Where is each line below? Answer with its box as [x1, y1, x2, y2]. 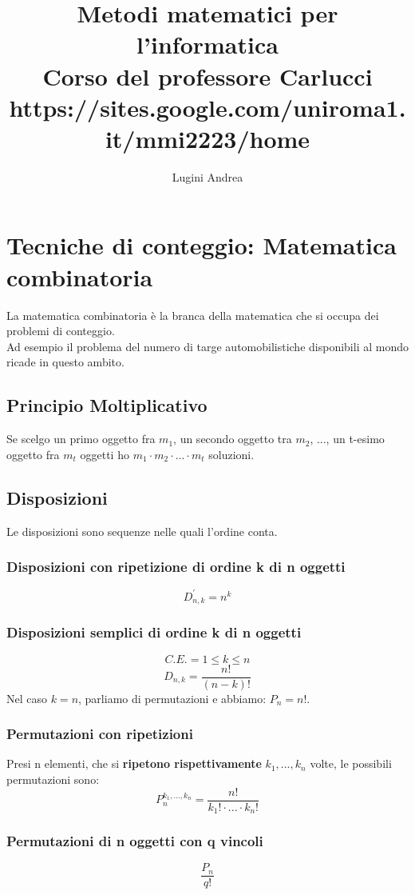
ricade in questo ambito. [6, 354, 125, 370]
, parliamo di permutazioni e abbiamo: [78, 689, 267, 706]
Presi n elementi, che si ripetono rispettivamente [6, 755, 262, 772]
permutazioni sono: [6, 771, 100, 788]
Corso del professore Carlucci [42, 59, 373, 92]
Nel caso [6, 689, 48, 706]
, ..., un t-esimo [310, 430, 385, 447]
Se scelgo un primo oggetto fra [6, 430, 156, 447]
